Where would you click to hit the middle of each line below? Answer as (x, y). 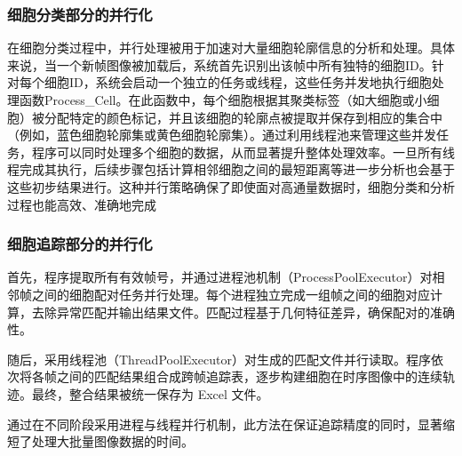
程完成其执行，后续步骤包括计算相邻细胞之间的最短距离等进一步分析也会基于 (231, 169)
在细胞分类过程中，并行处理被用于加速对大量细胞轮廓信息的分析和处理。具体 (231, 48)
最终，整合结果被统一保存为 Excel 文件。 (150, 393)
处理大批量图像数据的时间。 (112, 441)
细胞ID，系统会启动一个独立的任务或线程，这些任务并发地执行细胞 (238, 82)
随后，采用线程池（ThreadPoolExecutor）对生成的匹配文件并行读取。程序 (219, 359)
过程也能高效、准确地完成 (82, 204)
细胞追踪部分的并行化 (80, 244)
